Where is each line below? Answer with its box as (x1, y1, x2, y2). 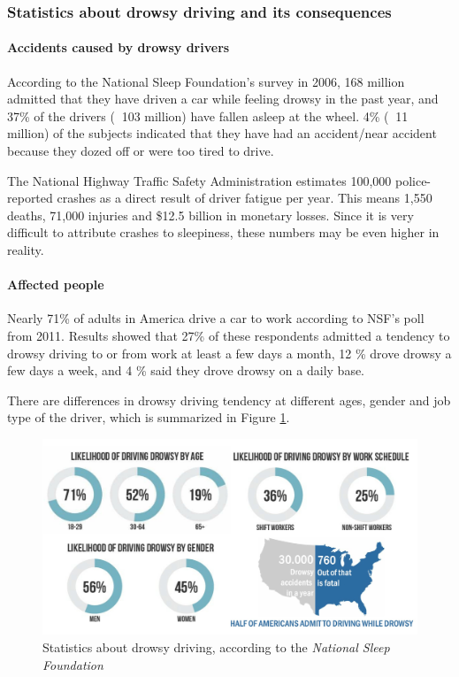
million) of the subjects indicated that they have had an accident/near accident (7, 124, 437, 142)
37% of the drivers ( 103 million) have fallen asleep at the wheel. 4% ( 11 (7, 106, 409, 125)
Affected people (7, 275, 104, 294)
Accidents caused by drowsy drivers (7, 38, 230, 57)
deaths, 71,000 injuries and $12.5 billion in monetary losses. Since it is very (7, 205, 414, 224)
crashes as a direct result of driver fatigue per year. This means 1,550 (57, 188, 432, 207)
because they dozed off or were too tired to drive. (7, 142, 274, 160)
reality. (7, 240, 44, 258)
